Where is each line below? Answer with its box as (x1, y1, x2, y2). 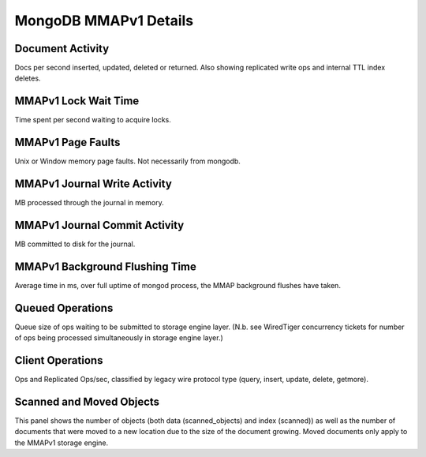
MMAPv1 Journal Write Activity (14, 178, 173, 191)
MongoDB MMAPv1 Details (14, 12, 194, 29)
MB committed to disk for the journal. (14, 239, 136, 249)
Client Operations (14, 354, 103, 367)
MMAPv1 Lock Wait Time (14, 95, 140, 108)
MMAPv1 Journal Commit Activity (14, 218, 185, 232)
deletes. (14, 73, 41, 83)
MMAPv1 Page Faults (14, 136, 121, 149)
